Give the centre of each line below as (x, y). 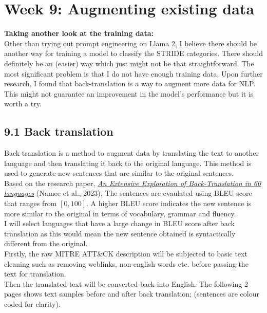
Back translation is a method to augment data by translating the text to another (131, 153)
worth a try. (23, 104)
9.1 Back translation (59, 131)
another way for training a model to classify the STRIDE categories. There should (133, 53)
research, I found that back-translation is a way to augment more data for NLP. (130, 84)
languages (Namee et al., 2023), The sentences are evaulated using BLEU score (128, 193)
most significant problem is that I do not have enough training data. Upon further (133, 73)
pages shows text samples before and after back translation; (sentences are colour (132, 294)
